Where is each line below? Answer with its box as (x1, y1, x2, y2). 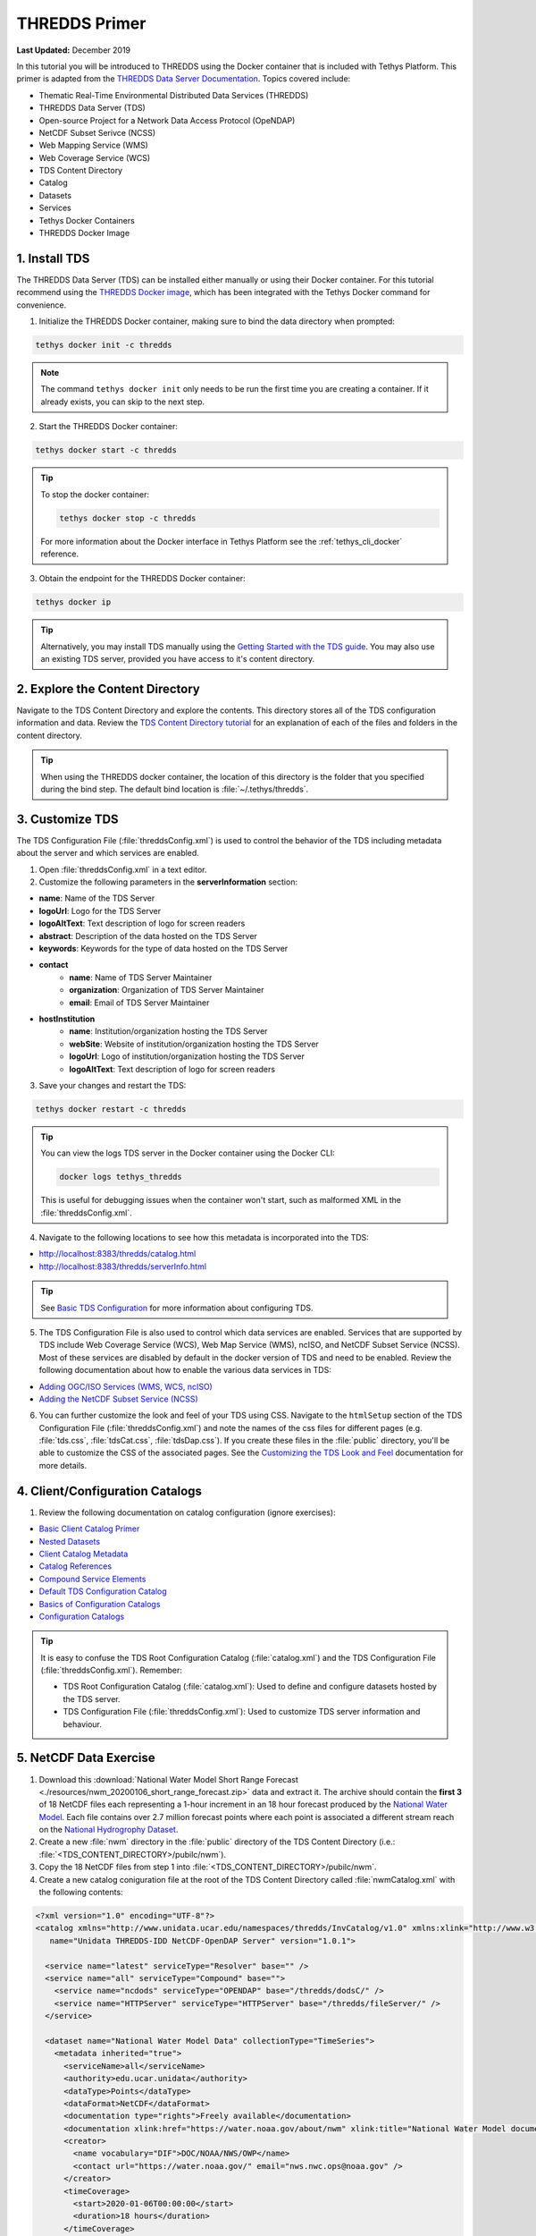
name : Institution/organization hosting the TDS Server (69, 1026, 268, 1037)
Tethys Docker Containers (38, 215, 136, 225)
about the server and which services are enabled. (16, 848, 200, 859)
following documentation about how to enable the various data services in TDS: (38, 1365, 332, 1376)
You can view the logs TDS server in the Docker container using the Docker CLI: (40, 1148, 335, 1158)
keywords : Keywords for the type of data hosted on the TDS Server (38, 943, 289, 953)
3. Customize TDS (16, 811, 120, 826)
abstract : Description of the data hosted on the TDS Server (38, 930, 258, 941)
